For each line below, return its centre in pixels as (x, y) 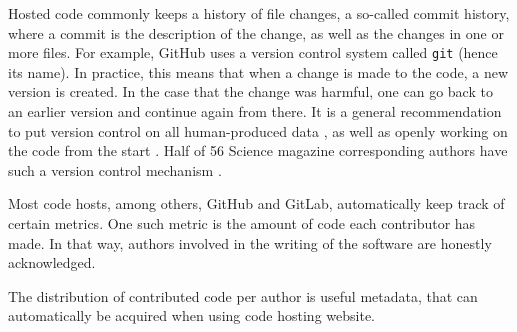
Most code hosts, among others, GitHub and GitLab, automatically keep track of (256, 203)
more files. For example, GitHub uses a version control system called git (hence (253, 52)
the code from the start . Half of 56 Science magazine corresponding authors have (258, 150)
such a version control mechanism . (115, 169)
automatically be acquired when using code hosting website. (191, 315)
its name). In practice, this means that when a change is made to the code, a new (258, 71)
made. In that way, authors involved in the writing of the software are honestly (250, 242)
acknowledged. (52, 262)
